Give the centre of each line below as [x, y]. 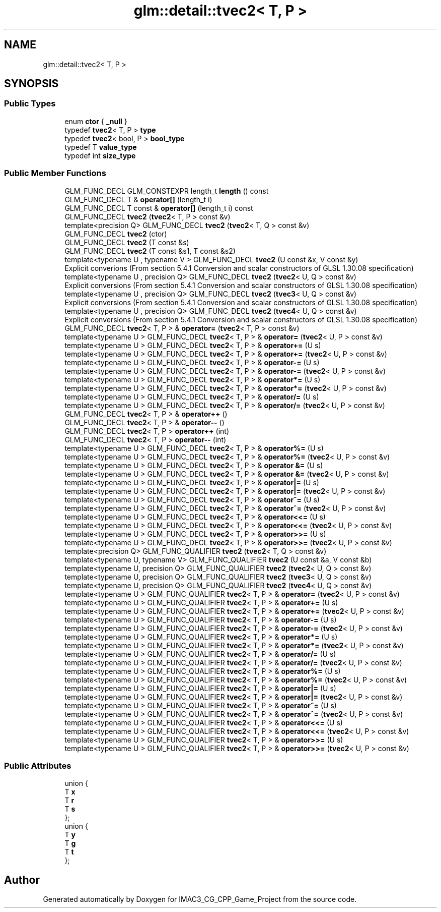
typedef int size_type [100, 155]
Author [22, 880]
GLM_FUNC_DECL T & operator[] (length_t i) [138, 199]
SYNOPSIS [31, 84]
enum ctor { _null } [96, 121]
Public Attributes [38, 765]
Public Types [30, 104]
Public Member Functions [55, 173]
